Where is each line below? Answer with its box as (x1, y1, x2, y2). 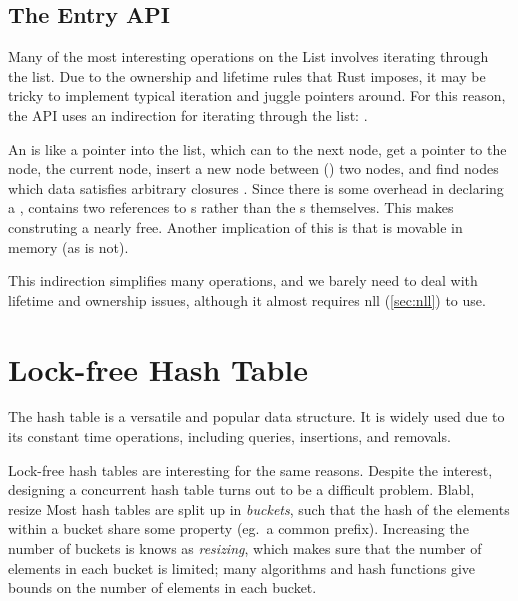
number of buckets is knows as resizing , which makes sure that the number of (8, 538, 482, 559)
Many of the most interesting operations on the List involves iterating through (8, 46, 489, 67)
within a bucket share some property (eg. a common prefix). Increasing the (8, 518, 469, 539)
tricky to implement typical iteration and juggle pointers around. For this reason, (8, 85, 506, 106)
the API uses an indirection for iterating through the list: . (8, 104, 368, 125)
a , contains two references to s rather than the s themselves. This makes (8, 197, 454, 218)
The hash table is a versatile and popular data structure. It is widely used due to (8, 406, 505, 427)
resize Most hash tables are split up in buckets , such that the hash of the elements (8, 498, 510, 519)
